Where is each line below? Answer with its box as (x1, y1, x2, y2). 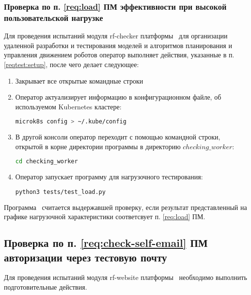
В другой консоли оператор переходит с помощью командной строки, (15, 132, 220, 142)
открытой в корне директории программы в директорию (15, 141, 181, 151)
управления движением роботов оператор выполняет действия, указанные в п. (4, 50, 235, 60)
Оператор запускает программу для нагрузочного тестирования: (15, 172, 203, 182)
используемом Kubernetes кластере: (15, 101, 122, 111)
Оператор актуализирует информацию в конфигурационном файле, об (15, 92, 221, 102)
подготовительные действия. (4, 282, 87, 292)
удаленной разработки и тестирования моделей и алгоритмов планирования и (4, 40, 232, 50)
